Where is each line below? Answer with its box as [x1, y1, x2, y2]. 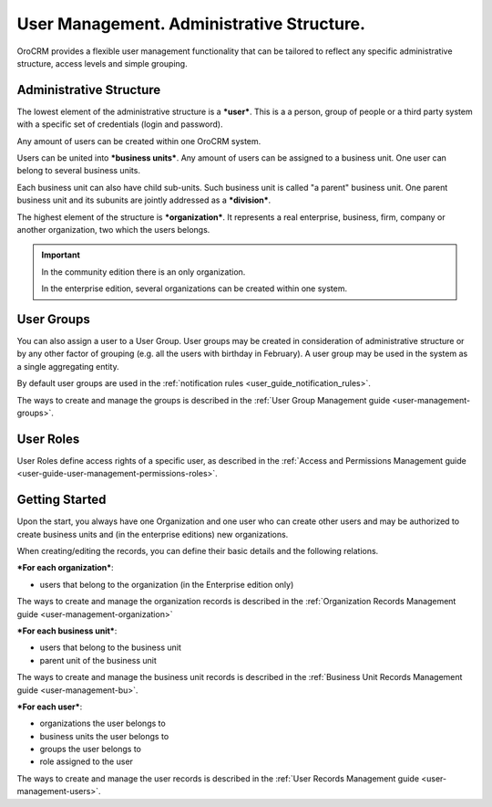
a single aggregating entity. [16, 361, 119, 372]
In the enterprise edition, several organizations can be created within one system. [41, 283, 348, 294]
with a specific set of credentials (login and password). [16, 119, 223, 130]
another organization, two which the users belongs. [16, 224, 210, 235]
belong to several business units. [16, 165, 141, 176]
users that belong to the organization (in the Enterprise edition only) [39, 579, 294, 590]
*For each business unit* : [16, 625, 118, 636]
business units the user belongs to [39, 730, 169, 741]
